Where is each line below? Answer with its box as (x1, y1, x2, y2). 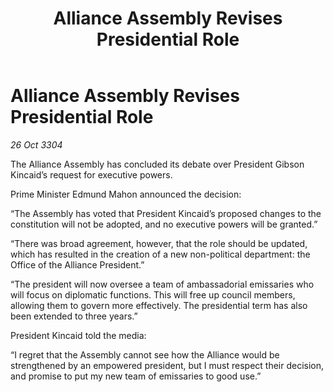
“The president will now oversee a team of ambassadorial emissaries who (10, 278, 315, 290)
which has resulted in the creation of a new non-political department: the (10, 248, 311, 260)
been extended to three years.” (10, 310, 138, 322)
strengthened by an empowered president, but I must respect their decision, (10, 359, 325, 371)
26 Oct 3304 (10, 138, 63, 151)
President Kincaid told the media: (10, 329, 147, 341)
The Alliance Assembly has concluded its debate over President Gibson (10, 158, 305, 170)
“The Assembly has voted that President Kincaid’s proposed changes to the (10, 207, 322, 219)
